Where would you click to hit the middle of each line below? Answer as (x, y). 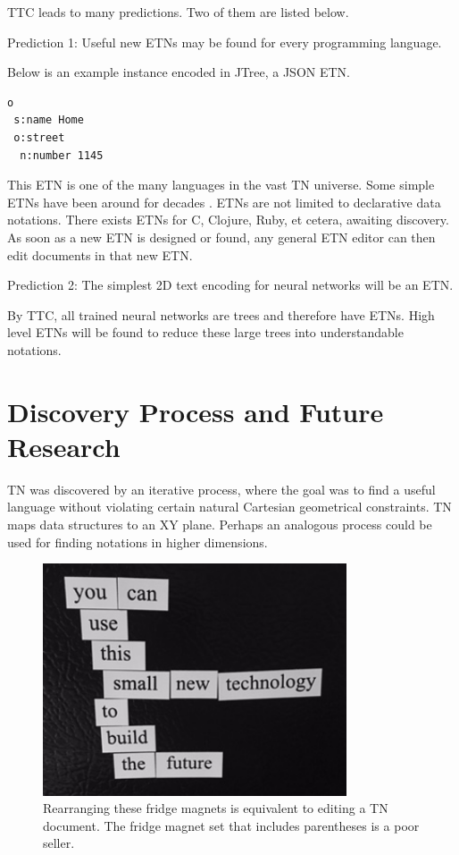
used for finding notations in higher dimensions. (138, 542)
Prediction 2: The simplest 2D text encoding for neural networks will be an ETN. (230, 285)
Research (64, 446)
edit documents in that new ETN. (100, 254)
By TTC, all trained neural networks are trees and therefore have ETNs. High (221, 314)
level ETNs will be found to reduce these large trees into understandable (205, 332)
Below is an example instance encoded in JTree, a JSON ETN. (179, 72)
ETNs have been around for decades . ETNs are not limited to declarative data (224, 202)
